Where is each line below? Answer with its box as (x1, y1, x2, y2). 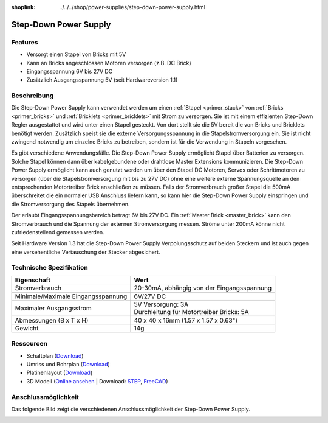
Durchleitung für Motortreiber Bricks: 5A (134, 307, 249, 316)
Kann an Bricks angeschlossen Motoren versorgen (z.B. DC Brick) (26, 59, 191, 66)
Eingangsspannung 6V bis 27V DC (26, 68, 113, 75)
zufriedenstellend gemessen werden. (11, 228, 104, 236)
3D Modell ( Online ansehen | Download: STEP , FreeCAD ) (26, 377, 168, 385)
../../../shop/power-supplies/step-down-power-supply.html (59, 4, 206, 10)
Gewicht (15, 324, 39, 332)
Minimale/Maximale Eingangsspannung (15, 292, 128, 301)
